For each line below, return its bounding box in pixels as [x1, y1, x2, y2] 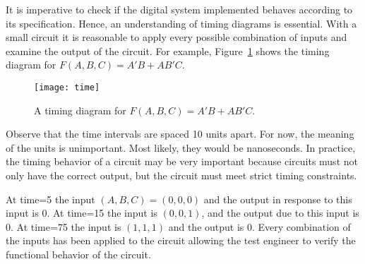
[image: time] [34, 82, 100, 92]
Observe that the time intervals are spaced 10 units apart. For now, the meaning [6, 126, 354, 141]
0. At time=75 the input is [6, 219, 121, 234]
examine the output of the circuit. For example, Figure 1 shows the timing [6, 43, 330, 58]
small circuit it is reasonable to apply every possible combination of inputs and [6, 30, 347, 44]
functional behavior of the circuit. [6, 246, 151, 261]
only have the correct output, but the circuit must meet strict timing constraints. [6, 168, 357, 182]
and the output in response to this [203, 191, 352, 206]
